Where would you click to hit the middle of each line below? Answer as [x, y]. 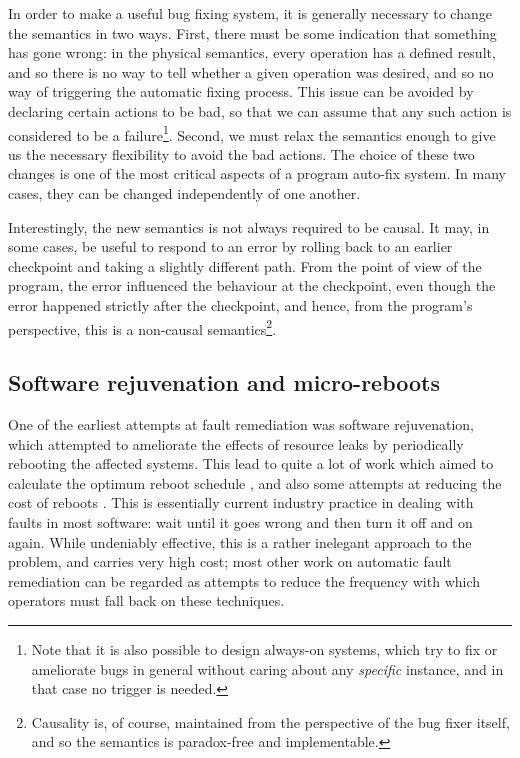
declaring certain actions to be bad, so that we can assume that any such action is [260, 110]
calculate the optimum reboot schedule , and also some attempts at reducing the [255, 482]
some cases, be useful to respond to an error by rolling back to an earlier [230, 246]
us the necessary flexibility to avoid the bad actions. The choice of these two [241, 153]
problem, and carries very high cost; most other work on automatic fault [230, 561]
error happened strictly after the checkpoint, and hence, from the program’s [240, 304]
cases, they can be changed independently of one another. [184, 193]
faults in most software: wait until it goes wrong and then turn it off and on [240, 521]
